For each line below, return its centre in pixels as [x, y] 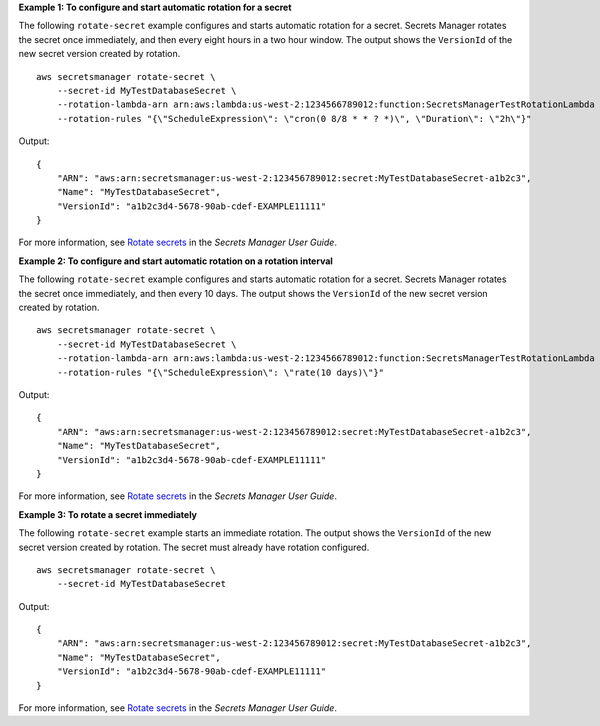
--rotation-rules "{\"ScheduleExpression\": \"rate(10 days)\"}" [220, 372]
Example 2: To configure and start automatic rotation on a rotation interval [176, 261]
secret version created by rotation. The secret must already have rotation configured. [194, 547]
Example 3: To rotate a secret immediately [108, 514]
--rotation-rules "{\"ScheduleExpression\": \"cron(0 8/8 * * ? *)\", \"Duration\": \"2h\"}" [294, 118]
